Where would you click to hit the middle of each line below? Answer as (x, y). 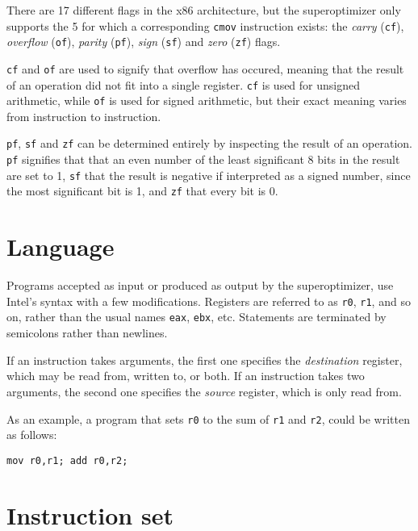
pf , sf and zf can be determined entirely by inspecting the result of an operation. (210, 143)
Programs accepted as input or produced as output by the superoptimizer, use (200, 285)
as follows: (32, 435)
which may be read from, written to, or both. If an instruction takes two (186, 376)
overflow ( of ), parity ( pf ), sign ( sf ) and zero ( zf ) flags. (144, 42)
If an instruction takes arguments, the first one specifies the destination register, (205, 360)
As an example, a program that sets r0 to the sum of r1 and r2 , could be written (208, 418)
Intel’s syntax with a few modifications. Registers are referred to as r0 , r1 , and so (209, 301)
